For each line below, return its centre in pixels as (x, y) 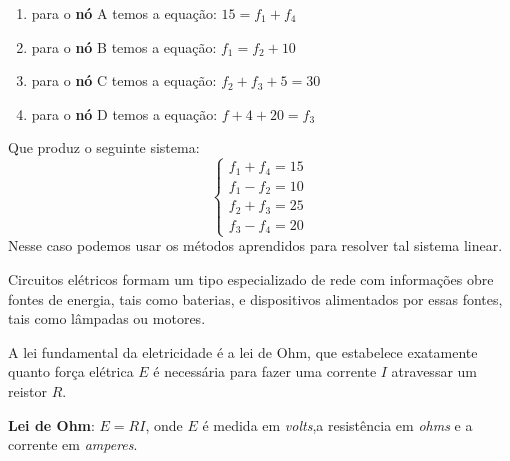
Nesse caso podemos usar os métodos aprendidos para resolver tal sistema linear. (255, 245)
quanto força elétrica (71, 371)
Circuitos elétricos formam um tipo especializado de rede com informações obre (251, 279)
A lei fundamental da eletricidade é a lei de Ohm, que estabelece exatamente (243, 351)
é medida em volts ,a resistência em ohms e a (337, 424)
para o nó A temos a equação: (124, 13)
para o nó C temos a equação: (124, 80)
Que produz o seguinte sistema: (104, 147)
